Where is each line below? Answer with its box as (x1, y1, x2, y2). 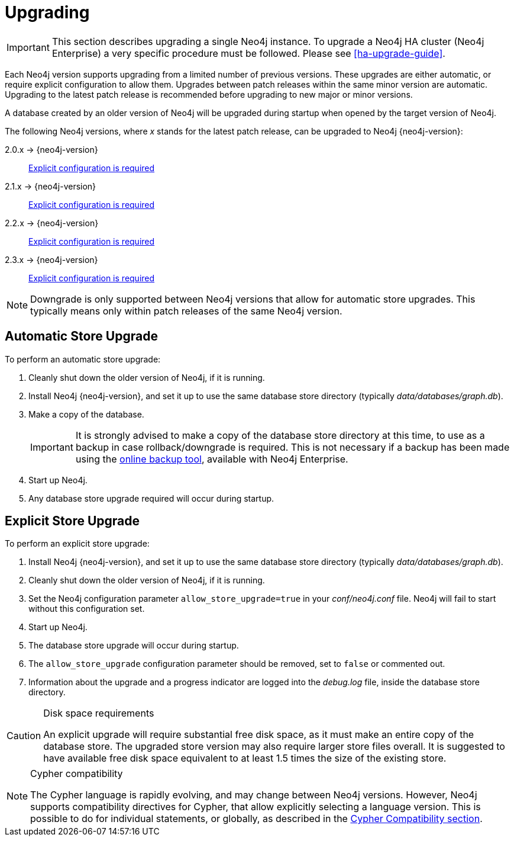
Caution (7, 730, 41, 742)
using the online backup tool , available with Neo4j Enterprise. (75, 452, 348, 465)
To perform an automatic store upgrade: (5, 354, 161, 364)
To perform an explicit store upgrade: (5, 538, 150, 549)
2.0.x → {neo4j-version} (5, 144, 98, 155)
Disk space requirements (43, 707, 154, 720)
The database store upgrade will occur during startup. (28, 640, 239, 651)
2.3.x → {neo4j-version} (5, 254, 98, 265)
